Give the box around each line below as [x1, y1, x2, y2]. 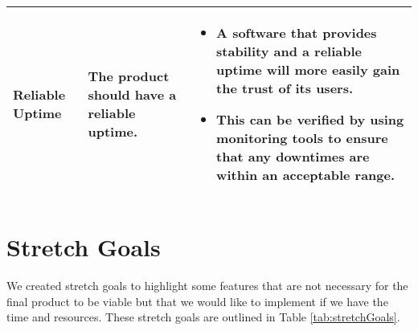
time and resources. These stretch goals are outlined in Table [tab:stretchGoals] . [6, 309, 400, 325]
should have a [88, 85, 177, 104]
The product [88, 67, 170, 85]
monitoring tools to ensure [216, 129, 388, 147]
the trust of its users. [216, 79, 354, 97]
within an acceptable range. [216, 165, 395, 184]
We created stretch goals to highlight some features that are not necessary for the [6, 277, 408, 294]
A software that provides [216, 23, 377, 42]
